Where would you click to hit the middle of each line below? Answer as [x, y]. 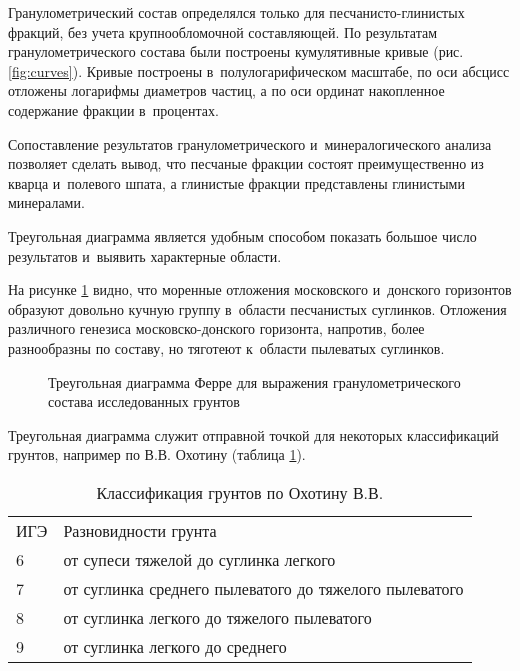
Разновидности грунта [140, 530]
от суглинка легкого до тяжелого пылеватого [217, 617]
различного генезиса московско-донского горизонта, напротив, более [216, 328]
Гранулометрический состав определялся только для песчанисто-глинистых [236, 12]
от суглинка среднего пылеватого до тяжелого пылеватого [263, 588]
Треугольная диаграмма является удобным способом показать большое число [242, 235]
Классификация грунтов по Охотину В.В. [240, 492]
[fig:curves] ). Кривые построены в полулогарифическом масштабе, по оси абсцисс [259, 70]
